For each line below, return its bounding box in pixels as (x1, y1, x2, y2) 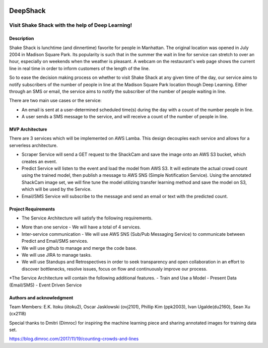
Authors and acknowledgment (9, 294, 73, 300)
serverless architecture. (9, 142, 58, 148)
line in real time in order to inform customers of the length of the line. (9, 65, 150, 71)
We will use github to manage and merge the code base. (21, 245, 137, 251)
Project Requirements (9, 206, 55, 212)
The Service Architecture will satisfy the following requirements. (21, 215, 153, 221)
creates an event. (21, 158, 57, 164)
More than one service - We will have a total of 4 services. (21, 224, 141, 230)
